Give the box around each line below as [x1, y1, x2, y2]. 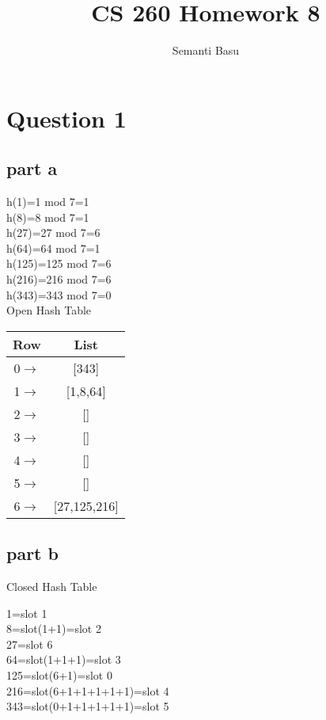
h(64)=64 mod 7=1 [6, 239, 100, 256]
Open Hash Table [6, 302, 92, 318]
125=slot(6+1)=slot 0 [6, 667, 112, 684]
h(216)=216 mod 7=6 [6, 271, 112, 288]
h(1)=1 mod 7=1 [6, 193, 89, 210]
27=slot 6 [6, 635, 53, 652]
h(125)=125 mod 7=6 [6, 255, 112, 272]
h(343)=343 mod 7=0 [6, 286, 112, 303]
